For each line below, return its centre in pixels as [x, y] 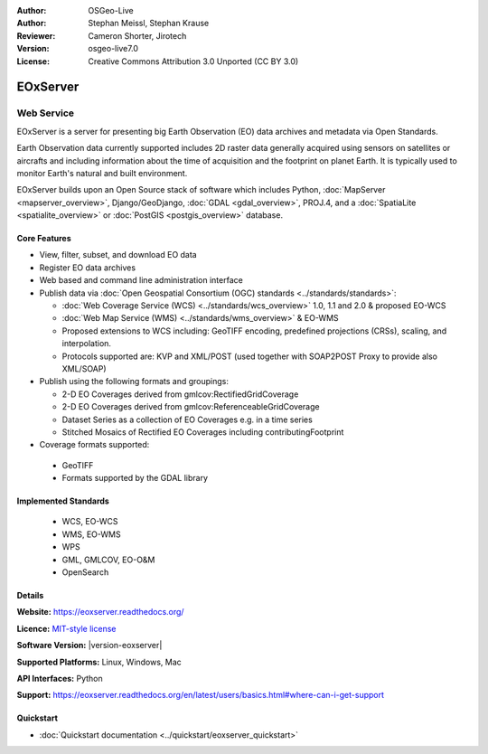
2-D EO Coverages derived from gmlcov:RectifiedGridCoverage [180, 394]
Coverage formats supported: [94, 445]
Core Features [44, 239]
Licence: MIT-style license [66, 628]
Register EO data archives [87, 268]
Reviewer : [36, 35]
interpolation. [87, 344]
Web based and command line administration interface [141, 280]
